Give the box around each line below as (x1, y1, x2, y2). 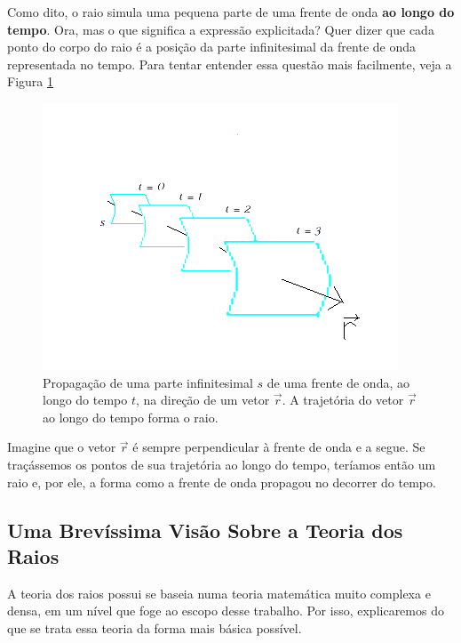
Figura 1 (7, 72, 53, 91)
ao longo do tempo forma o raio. (43, 407, 219, 426)
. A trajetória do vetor (282, 390, 404, 409)
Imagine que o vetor (7, 438, 116, 456)
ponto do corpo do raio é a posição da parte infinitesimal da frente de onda (7, 37, 416, 56)
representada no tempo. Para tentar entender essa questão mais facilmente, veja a (7, 54, 452, 73)
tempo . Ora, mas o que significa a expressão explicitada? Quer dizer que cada (7, 20, 434, 38)
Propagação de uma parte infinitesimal (43, 373, 253, 391)
